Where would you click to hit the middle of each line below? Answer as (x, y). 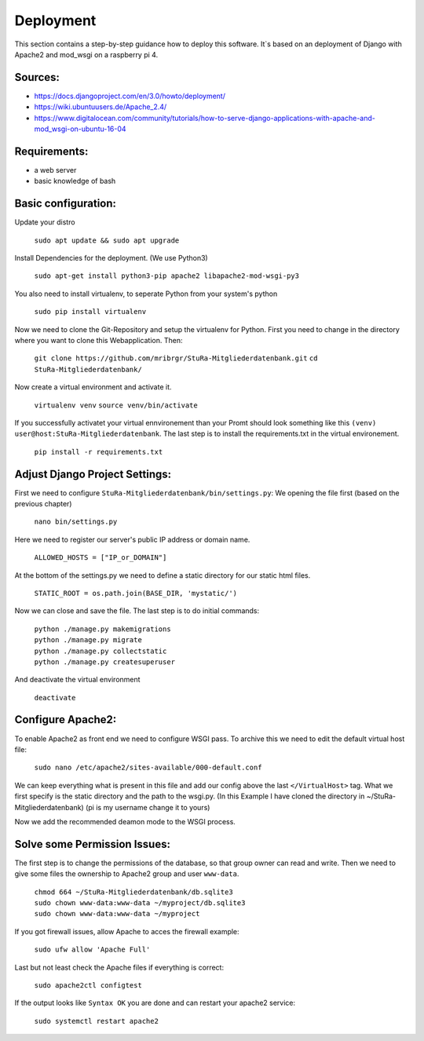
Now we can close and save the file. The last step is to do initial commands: (137, 611)
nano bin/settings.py (76, 522)
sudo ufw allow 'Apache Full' (92, 950)
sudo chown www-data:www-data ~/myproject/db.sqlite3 (140, 903)
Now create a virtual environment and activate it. (93, 387)
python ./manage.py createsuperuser (105, 662)
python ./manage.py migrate (88, 640)
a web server (55, 170)
